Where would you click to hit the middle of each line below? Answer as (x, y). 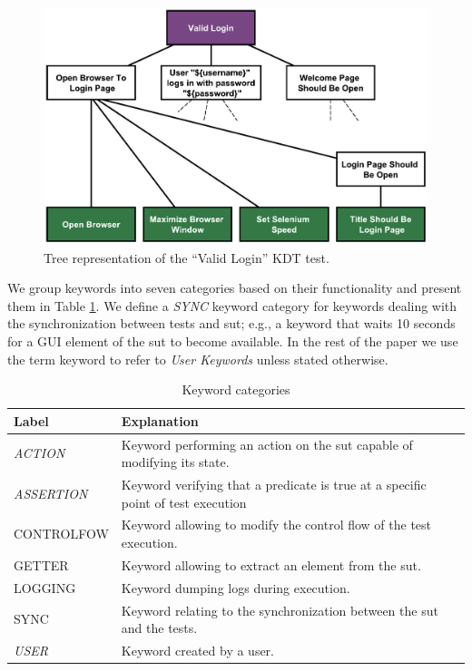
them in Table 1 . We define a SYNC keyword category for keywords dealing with (232, 305)
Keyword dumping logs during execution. (236, 587)
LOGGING (45, 587)
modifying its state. (175, 462)
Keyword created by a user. (197, 650)
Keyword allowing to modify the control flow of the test (276, 525)
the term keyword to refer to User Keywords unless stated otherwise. (198, 359)
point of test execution (184, 502)
